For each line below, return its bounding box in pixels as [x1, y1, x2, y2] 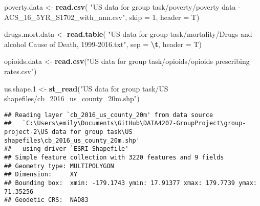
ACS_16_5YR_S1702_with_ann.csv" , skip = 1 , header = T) [4, 11, 200, 22]
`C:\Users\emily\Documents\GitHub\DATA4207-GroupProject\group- [22, 120, 246, 127]
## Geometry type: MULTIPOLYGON [4, 162, 114, 170]
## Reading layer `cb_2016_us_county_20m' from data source [4, 111, 213, 119]
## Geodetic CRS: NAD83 [4, 196, 89, 204]
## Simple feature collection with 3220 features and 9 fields [4, 154, 224, 162]
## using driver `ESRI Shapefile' [4, 145, 129, 153]
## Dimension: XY [4, 171, 78, 178]
